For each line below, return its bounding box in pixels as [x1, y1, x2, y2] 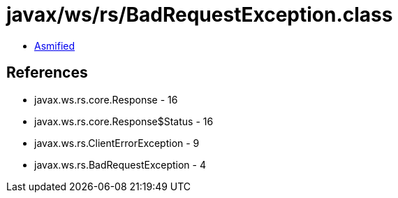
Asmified [34, 39, 75, 52]
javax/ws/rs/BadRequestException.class [6, 3, 393, 27]
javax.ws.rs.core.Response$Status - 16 [34, 115, 214, 127]
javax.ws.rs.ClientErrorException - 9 [34, 136, 200, 149]
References [6, 64, 88, 82]
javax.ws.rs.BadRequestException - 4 [34, 158, 206, 171]
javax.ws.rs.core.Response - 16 [34, 93, 178, 106]
